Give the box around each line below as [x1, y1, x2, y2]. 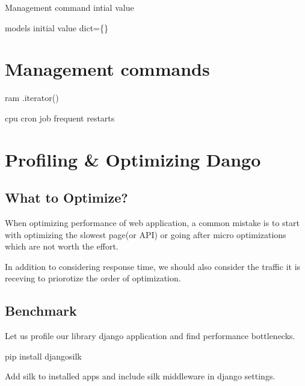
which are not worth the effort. [5, 240, 119, 253]
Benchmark [5, 301, 77, 320]
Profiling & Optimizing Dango [5, 147, 261, 171]
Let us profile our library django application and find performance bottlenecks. [5, 329, 295, 342]
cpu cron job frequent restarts [5, 111, 115, 124]
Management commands [5, 57, 210, 81]
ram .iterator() [5, 91, 59, 104]
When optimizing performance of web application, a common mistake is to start [5, 216, 300, 229]
